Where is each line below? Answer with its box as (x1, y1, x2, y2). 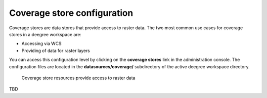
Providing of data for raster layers (21, 48, 90, 53)
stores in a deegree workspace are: (9, 31, 82, 37)
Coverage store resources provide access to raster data (21, 75, 135, 81)
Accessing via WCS (21, 41, 62, 47)
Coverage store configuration (9, 7, 133, 18)
